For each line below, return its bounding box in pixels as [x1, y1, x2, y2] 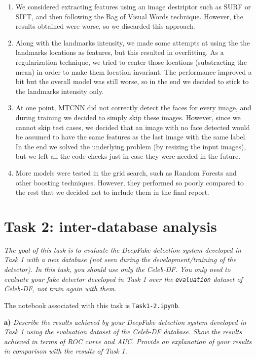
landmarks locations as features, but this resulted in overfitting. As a [15, 47, 224, 57]
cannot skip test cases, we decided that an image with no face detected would [15, 122, 250, 132]
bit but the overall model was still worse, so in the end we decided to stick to [15, 76, 249, 87]
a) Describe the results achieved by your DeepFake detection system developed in [4, 316, 246, 327]
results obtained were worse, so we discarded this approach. [15, 21, 195, 31]
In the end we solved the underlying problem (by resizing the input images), [15, 141, 246, 151]
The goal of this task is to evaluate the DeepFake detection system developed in [4, 244, 241, 255]
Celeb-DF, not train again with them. [4, 283, 117, 294]
